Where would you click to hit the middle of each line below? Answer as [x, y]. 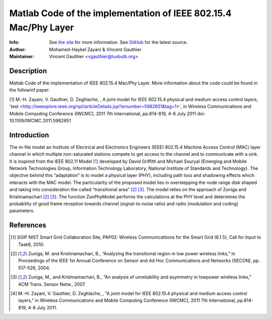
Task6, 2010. [31, 244]
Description [28, 71]
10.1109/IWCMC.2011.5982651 [40, 120]
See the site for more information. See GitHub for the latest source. [118, 42]
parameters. [22, 211]
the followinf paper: [29, 90]
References [28, 225]
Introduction [29, 135]
